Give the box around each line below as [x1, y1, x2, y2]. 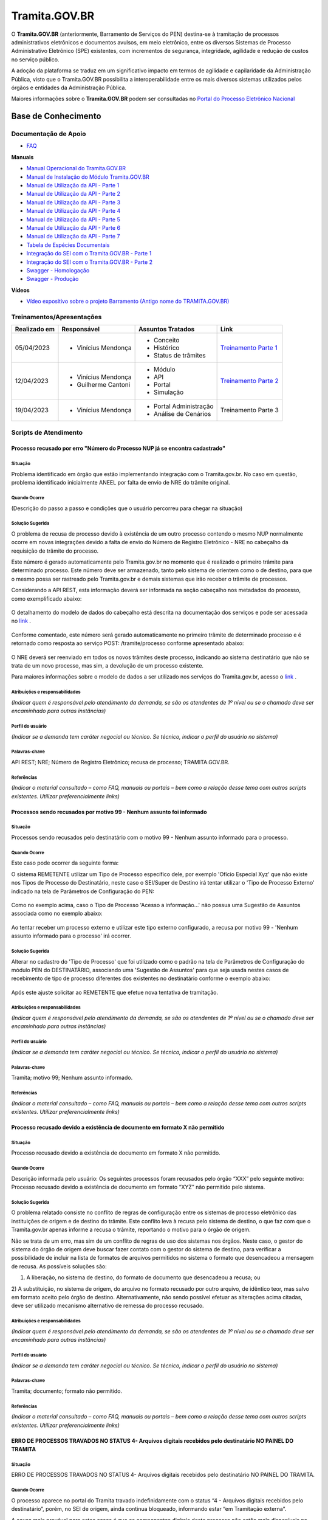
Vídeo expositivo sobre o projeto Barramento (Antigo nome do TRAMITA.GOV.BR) [26, 298, 230, 305]
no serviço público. [11, 55, 60, 63]
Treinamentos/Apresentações [11, 313, 102, 321]
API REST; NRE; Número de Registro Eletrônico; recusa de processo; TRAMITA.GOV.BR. [11, 758, 230, 765]
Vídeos [11, 286, 30, 294]
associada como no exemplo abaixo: [11, 910, 103, 917]
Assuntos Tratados [138, 325, 195, 334]
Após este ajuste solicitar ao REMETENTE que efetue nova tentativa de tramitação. [11, 989, 219, 996]
